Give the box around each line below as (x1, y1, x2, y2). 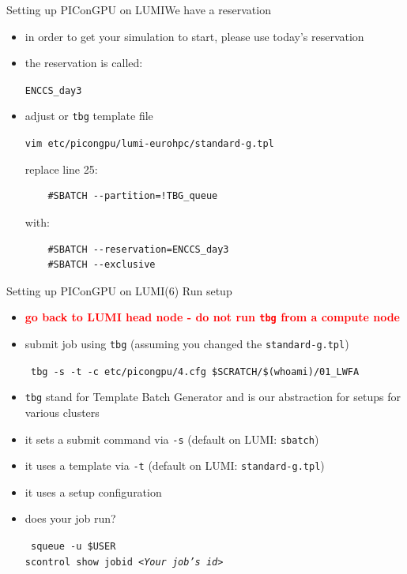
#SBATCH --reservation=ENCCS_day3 (47, 243, 229, 255)
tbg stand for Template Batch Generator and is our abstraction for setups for (24, 388, 401, 405)
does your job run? (24, 510, 116, 527)
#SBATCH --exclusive (47, 259, 156, 271)
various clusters (24, 403, 100, 420)
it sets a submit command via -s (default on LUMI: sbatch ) (24, 430, 319, 447)
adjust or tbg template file (24, 107, 153, 124)
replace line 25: (24, 160, 98, 177)
